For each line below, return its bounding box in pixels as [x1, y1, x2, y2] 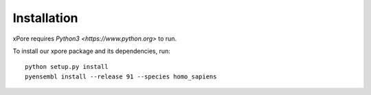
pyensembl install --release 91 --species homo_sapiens [25, 72, 217, 81]
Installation [12, 10, 78, 25]
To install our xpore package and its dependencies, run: [12, 47, 171, 55]
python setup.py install [25, 63, 109, 71]
